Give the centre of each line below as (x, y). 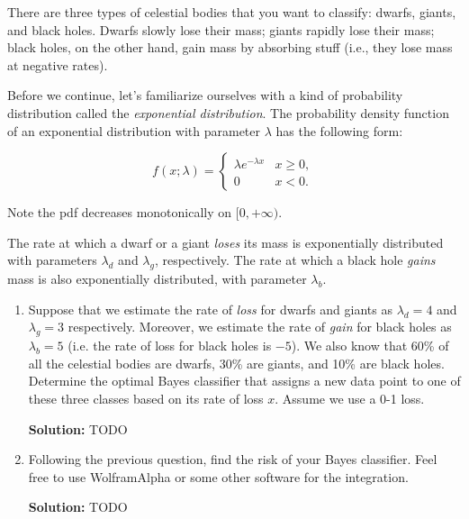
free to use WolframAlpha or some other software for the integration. (218, 476)
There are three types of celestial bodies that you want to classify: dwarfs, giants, (232, 12)
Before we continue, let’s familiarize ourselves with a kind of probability (205, 95)
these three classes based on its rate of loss (146, 398)
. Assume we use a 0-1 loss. (350, 398)
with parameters (52, 260)
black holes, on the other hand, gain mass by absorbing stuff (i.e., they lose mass (230, 47)
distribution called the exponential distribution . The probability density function (228, 112)
